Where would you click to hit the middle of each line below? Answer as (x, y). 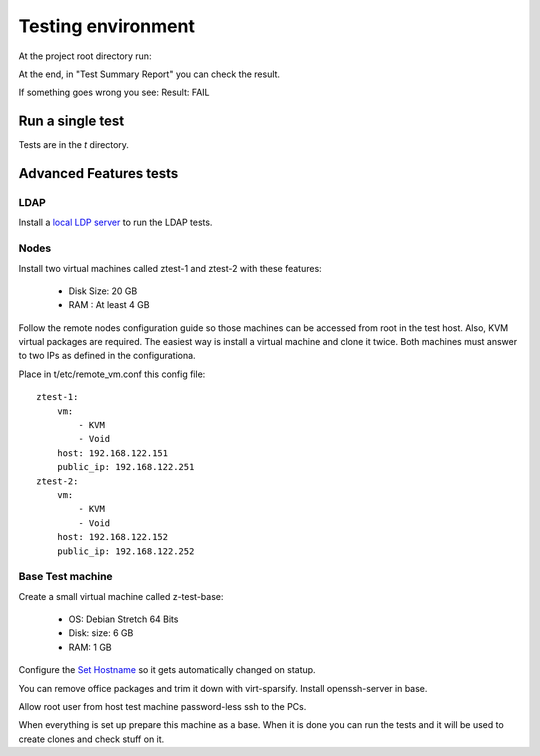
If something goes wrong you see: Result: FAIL (114, 92)
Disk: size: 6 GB (101, 633)
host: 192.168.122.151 (112, 453)
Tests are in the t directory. (74, 145)
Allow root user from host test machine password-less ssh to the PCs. (162, 707)
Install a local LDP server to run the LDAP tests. (115, 222)
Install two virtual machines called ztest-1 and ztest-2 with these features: (170, 268)
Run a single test (71, 121)
